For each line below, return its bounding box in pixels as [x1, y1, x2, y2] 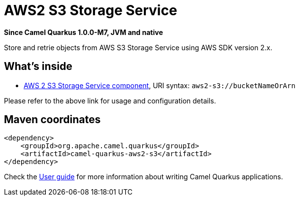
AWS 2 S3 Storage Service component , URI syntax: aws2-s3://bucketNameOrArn [24, 81, 296, 90]
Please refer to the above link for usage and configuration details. [4, 96, 216, 105]
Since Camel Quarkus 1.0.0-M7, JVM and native [4, 28, 163, 36]
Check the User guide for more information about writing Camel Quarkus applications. [4, 172, 283, 181]
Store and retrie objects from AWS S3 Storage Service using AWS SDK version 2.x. [4, 43, 272, 52]
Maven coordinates [4, 113, 101, 126]
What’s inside [4, 60, 72, 73]
